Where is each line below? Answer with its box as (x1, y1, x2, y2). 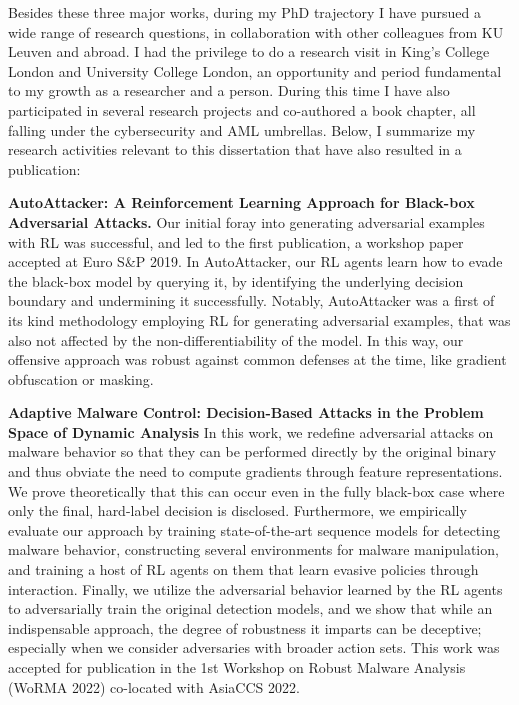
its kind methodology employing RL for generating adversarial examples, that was (8, 309, 511, 330)
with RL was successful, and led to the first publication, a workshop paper (8, 231, 464, 252)
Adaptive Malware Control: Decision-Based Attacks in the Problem (8, 402, 484, 423)
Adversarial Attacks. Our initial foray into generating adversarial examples (8, 211, 485, 232)
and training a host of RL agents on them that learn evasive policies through (8, 559, 479, 580)
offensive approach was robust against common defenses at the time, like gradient (8, 349, 507, 370)
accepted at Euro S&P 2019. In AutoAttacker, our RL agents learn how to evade (8, 251, 503, 272)
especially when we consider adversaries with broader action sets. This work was (8, 637, 500, 658)
